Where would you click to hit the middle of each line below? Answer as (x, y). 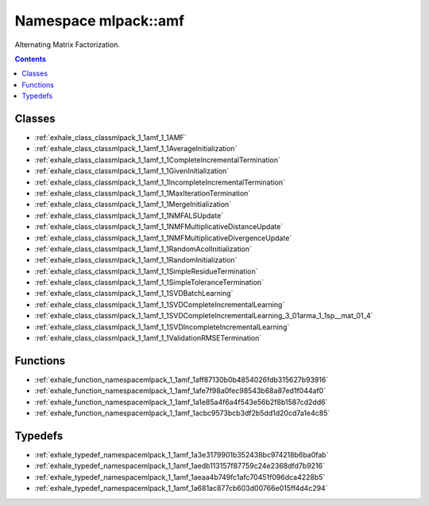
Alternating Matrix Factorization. (68, 45)
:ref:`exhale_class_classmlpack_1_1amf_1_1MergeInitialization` (133, 204)
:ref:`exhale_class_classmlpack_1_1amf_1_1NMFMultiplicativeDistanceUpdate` (159, 227)
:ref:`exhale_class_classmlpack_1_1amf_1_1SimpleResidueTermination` (146, 271)
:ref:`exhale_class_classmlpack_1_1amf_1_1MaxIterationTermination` (143, 193)
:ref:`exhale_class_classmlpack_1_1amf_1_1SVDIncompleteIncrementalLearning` (162, 327)
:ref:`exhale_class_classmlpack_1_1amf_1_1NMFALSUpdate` (129, 216)
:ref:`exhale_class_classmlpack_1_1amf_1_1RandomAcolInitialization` (143, 249)
